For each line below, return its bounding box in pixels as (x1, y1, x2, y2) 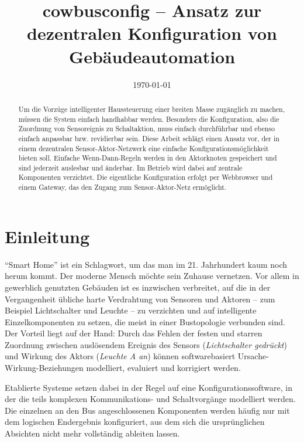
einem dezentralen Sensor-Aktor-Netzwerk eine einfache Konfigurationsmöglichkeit (18, 143, 269, 153)
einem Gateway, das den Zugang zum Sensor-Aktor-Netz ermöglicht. (18, 182, 227, 192)
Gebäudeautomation (68, 44, 236, 68)
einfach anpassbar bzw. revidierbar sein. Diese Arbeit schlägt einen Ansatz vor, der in (18, 133, 279, 143)
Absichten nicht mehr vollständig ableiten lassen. (5, 427, 180, 439)
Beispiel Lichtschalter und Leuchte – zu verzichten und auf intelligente (5, 304, 257, 316)
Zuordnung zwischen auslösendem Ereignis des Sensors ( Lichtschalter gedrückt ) (5, 338, 287, 350)
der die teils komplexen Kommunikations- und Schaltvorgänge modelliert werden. (5, 393, 296, 405)
